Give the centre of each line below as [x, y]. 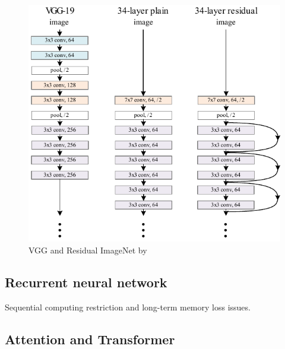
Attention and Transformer [90, 339]
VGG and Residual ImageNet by [88, 250]
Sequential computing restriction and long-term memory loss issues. [128, 307]
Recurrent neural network [86, 282]
